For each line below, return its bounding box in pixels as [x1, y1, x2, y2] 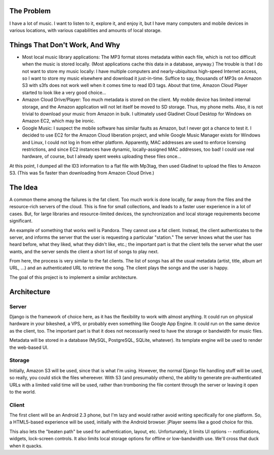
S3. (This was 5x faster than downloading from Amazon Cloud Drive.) [9, 170, 155, 176]
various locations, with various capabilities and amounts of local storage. [9, 27, 162, 33]
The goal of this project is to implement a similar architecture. [9, 274, 138, 280]
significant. [9, 218, 33, 224]
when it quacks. [9, 442, 43, 449]
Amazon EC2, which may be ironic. [22, 118, 95, 124]
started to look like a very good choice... [22, 89, 107, 95]
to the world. [9, 388, 36, 395]
